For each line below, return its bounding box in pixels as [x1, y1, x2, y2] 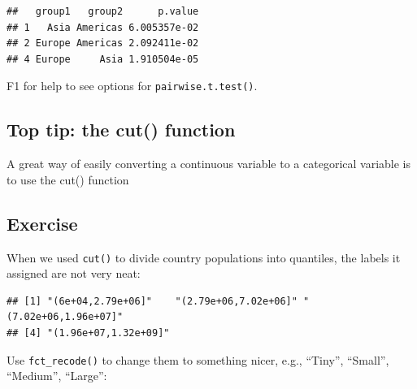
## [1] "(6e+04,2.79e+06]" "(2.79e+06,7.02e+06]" [7, 295, 298, 307]
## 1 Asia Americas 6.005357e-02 [7, 21, 199, 33]
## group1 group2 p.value [7, 6, 199, 17]
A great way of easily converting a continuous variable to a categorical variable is [7, 155, 410, 172]
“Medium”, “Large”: [7, 367, 107, 384]
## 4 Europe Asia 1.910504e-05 [7, 53, 199, 65]
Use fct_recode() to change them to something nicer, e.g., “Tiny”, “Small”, [7, 351, 389, 368]
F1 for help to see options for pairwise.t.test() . [7, 77, 258, 94]
